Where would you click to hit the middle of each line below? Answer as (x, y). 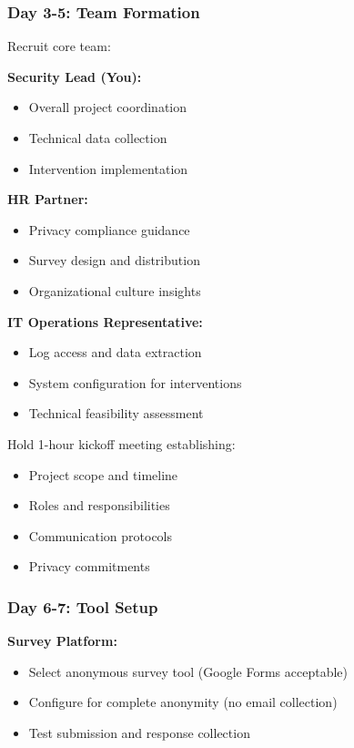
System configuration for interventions (135, 382)
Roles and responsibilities (99, 505)
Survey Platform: (62, 641)
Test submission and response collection (139, 732)
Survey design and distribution (114, 260)
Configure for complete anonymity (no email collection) (183, 702)
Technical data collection (98, 138)
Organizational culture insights (115, 290)
